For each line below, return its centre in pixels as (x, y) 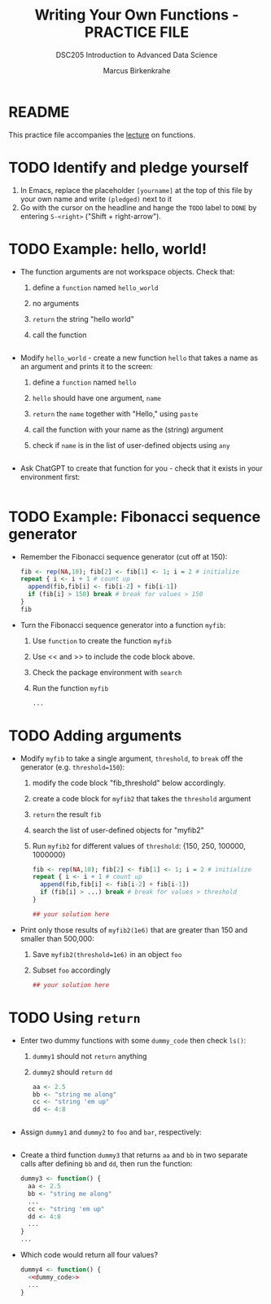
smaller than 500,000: (57, 938)
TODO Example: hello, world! (108, 249)
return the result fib (67, 814)
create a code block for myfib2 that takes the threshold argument (142, 798)
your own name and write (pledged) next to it (96, 199)
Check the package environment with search (107, 672)
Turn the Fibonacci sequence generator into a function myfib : (123, 625)
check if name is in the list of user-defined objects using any (131, 445)
